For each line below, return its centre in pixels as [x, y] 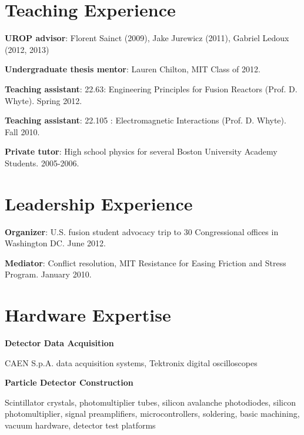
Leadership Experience [99, 203]
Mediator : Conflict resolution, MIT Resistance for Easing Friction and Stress [146, 262]
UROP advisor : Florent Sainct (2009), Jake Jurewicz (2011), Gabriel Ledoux [147, 38]
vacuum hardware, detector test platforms [80, 425]
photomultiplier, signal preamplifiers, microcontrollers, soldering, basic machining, [152, 414]
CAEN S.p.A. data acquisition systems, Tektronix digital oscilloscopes [131, 362]
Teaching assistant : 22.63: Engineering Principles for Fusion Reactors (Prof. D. [151, 88]
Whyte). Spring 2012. [44, 100]
